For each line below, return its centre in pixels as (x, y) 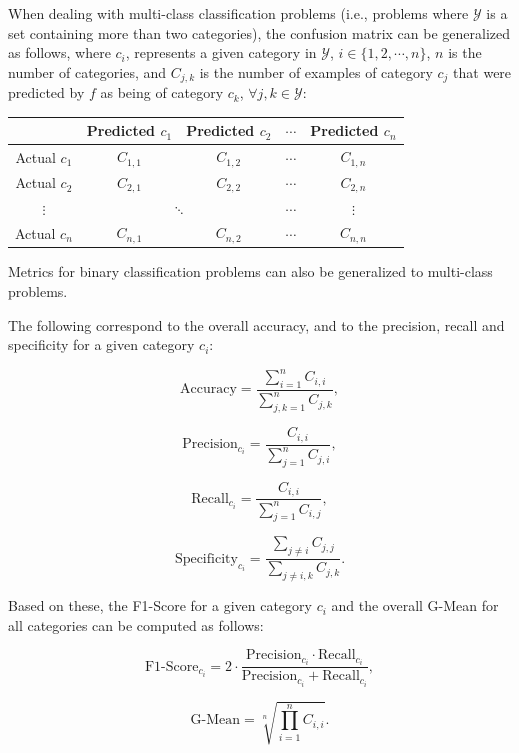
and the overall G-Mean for (415, 605)
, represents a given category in (221, 52)
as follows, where (59, 52)
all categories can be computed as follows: (136, 624)
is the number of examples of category (316, 71)
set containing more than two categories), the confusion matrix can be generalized (259, 32)
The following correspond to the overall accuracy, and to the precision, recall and (256, 324)
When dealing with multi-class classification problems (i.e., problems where (238, 13)
